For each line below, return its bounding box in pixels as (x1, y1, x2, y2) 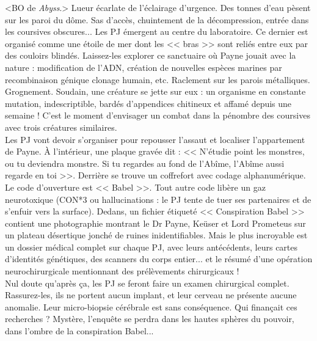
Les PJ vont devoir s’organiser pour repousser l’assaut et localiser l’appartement (5, 133, 305, 145)
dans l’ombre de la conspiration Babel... (5, 324, 154, 337)
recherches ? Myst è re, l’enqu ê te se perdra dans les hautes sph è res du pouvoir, (5, 312, 294, 325)
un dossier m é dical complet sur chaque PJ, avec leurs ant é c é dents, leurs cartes (5, 240, 298, 253)
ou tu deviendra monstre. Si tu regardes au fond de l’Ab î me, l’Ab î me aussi (5, 156, 285, 169)
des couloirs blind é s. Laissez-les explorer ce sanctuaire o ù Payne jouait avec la (5, 49, 296, 62)
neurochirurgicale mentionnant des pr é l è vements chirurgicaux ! (5, 265, 239, 277)
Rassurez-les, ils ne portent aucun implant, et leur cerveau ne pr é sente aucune (5, 288, 297, 301)
